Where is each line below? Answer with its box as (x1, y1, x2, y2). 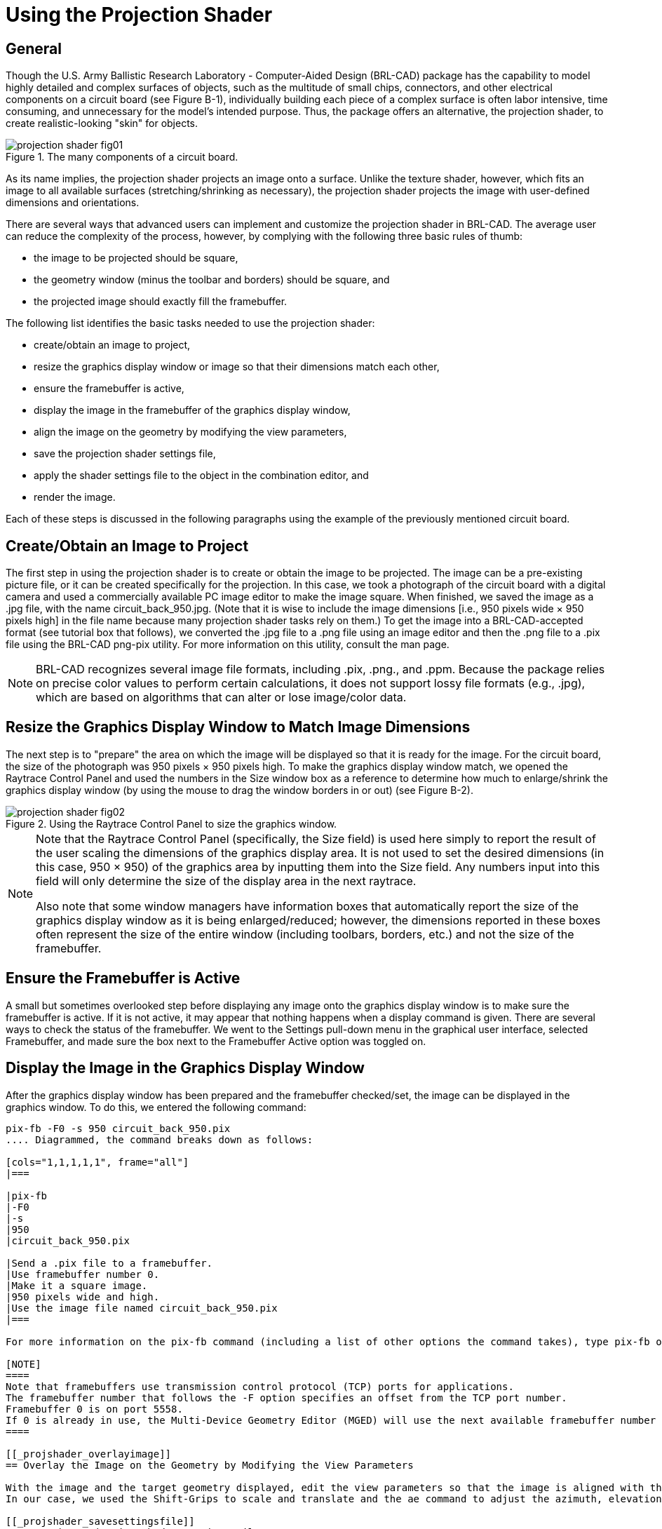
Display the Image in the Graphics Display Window (6, 1059, 365, 1077)
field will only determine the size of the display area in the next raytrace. (36, 873, 417, 888)
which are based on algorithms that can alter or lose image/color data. (36, 690, 407, 705)
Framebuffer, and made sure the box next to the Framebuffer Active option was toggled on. (6, 1035, 426, 1047)
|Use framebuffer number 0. (6, 1268, 160, 1280)
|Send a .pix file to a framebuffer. (6, 1257, 213, 1269)
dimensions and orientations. (6, 196, 140, 209)
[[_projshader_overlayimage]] (6, 1448, 172, 1460)
